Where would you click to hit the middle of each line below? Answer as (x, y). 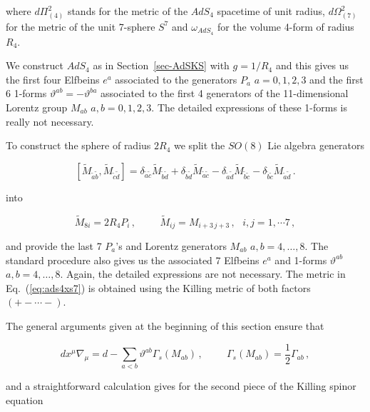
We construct (35, 65)
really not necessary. (50, 121)
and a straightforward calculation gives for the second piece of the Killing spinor (181, 386)
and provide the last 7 (54, 246)
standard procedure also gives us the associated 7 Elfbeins (133, 260)
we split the (200, 145)
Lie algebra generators (316, 145)
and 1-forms (301, 260)
